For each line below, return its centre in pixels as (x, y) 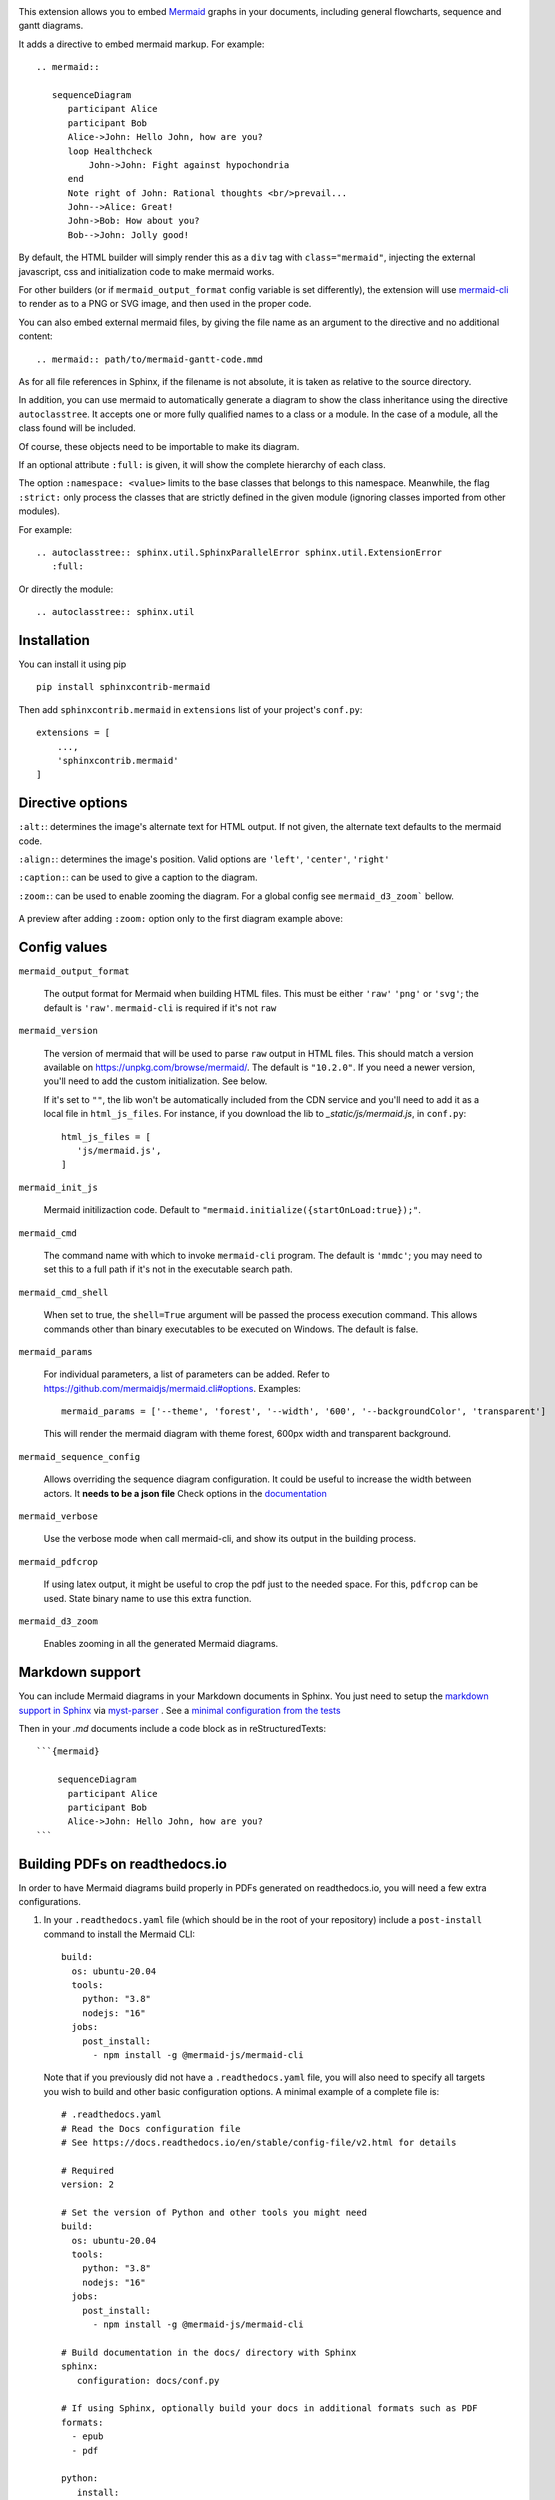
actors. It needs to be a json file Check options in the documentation (185, 1493)
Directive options (73, 803)
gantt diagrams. (51, 26)
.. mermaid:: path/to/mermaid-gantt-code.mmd (150, 359)
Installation (54, 640)
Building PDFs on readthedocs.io (122, 1863)
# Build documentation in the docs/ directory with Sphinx (209, 2352)
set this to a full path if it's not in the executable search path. (168, 1269)
